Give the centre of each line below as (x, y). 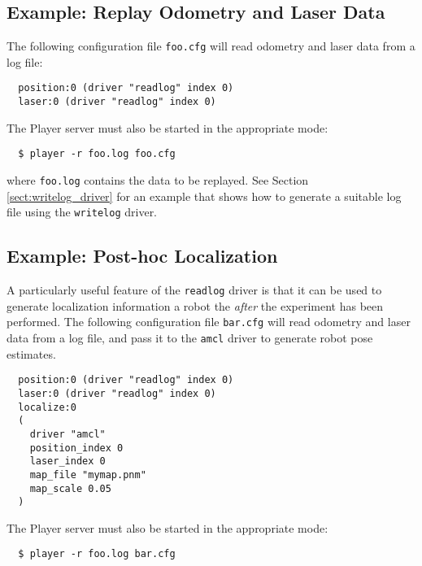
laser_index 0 (67, 462)
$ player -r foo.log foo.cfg (97, 154)
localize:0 (47, 407)
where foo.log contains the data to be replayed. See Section (158, 180)
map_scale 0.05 (70, 488)
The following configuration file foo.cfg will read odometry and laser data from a (211, 46)
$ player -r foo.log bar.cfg (97, 554)
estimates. (31, 353)
